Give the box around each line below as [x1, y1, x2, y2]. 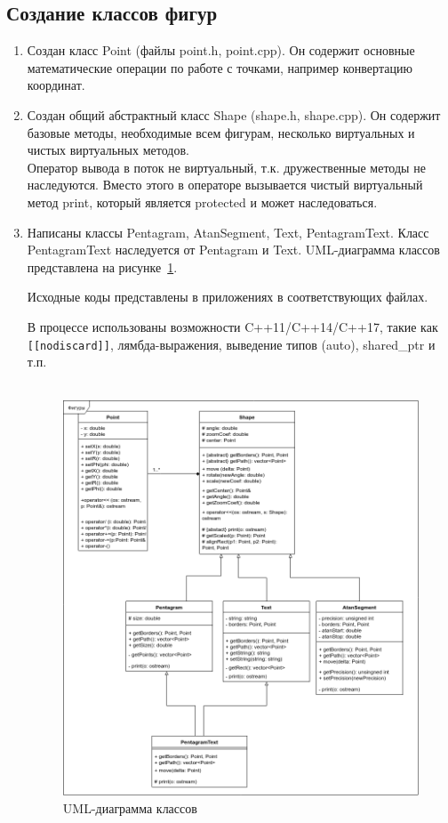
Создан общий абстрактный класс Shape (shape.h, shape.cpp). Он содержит [27, 105, 441, 124]
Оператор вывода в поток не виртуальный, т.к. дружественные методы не [27, 157, 426, 176]
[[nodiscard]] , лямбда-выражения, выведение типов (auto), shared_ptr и [27, 335, 436, 353]
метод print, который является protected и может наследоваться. [27, 192, 378, 211]
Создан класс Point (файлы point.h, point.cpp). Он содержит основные [27, 41, 415, 60]
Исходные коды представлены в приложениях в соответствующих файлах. [27, 287, 428, 306]
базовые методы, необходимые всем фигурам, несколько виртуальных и [27, 123, 415, 141]
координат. [27, 76, 85, 94]
